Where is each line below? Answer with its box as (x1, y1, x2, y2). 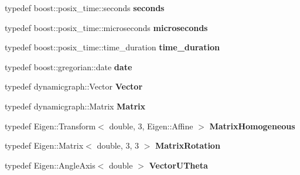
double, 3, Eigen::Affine (109, 119, 193, 132)
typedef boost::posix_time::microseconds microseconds (5, 21, 208, 33)
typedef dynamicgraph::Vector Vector (5, 80, 143, 92)
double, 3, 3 (97, 139, 139, 152)
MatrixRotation (155, 139, 220, 152)
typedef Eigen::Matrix (5, 139, 84, 152)
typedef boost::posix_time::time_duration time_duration (5, 41, 220, 53)
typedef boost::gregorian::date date (5, 60, 132, 73)
